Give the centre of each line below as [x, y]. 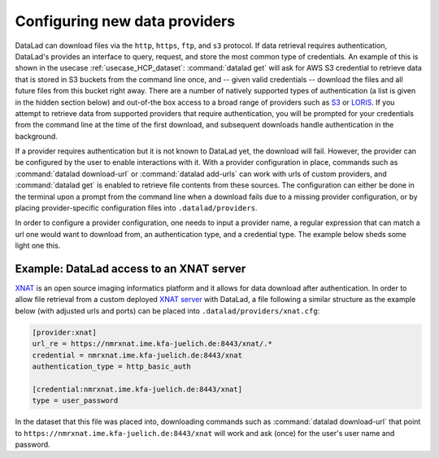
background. [37, 136]
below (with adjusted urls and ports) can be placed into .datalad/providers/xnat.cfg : [167, 311]
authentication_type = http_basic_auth [111, 367]
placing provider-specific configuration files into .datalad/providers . [136, 208]
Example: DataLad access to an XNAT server [130, 269]
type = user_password [75, 401]
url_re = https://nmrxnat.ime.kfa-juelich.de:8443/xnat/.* [152, 344]
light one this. [38, 246]
